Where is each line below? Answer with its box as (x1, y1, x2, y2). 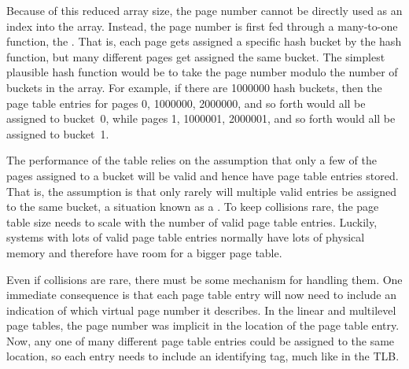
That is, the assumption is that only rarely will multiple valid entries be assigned (6, 183, 397, 199)
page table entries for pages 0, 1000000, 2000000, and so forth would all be (6, 94, 366, 111)
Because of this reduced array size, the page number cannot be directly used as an (6, 2, 403, 18)
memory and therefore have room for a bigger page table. (6, 244, 282, 260)
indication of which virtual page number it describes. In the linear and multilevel (6, 301, 396, 318)
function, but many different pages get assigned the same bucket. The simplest (6, 48, 385, 65)
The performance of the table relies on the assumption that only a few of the (6, 152, 377, 168)
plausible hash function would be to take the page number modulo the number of (6, 64, 398, 80)
